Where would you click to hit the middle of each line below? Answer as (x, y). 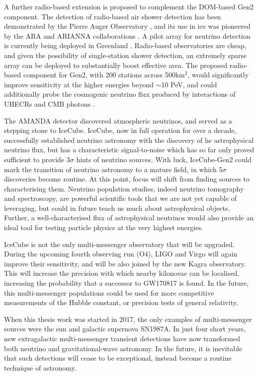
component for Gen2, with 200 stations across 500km (104, 75)
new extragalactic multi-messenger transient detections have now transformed (122, 338)
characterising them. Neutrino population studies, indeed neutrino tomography (124, 188)
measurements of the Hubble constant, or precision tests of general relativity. (121, 302)
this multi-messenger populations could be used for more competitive (109, 292)
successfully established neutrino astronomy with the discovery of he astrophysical (129, 140)
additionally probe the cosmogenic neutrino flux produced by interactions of (120, 94)
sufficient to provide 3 (37, 159)
